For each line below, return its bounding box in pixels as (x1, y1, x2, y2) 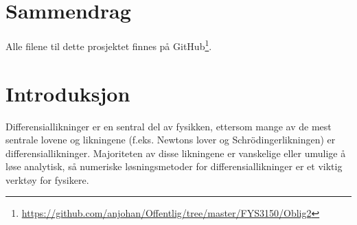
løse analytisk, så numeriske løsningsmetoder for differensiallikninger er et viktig (5, 159, 343, 174)
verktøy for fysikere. (5, 172, 89, 187)
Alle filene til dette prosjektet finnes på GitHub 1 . (5, 37, 212, 53)
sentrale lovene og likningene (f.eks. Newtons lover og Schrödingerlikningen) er (5, 132, 336, 147)
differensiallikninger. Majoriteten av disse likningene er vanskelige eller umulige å (5, 145, 346, 160)
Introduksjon (5, 79, 130, 107)
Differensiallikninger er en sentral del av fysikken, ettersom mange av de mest (5, 119, 332, 133)
